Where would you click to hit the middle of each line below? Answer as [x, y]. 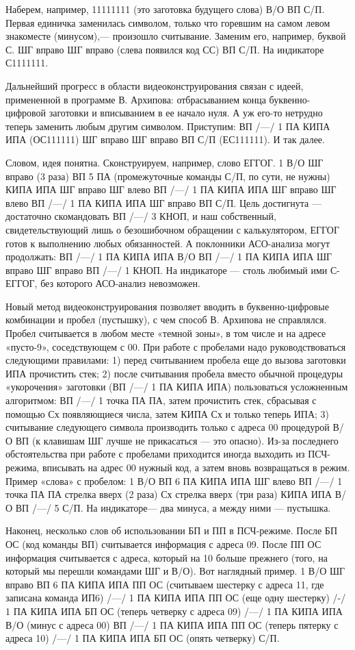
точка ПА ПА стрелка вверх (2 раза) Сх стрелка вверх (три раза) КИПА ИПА [169, 494]
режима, [23, 467]
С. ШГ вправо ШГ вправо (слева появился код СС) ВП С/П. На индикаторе [165, 49]
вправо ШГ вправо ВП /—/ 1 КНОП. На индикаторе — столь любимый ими [167, 270]
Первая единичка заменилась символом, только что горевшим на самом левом [168, 22]
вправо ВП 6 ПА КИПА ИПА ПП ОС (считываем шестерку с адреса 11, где [165, 584]
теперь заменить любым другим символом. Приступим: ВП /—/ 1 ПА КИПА [168, 126]
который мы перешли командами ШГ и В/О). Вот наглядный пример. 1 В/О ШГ [175, 571]
